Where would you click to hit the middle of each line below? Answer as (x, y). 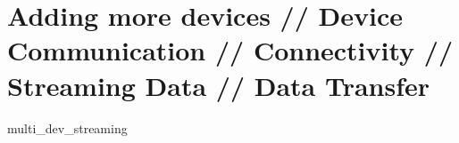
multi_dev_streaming (67, 127)
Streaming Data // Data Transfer (219, 85)
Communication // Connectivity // (230, 50)
